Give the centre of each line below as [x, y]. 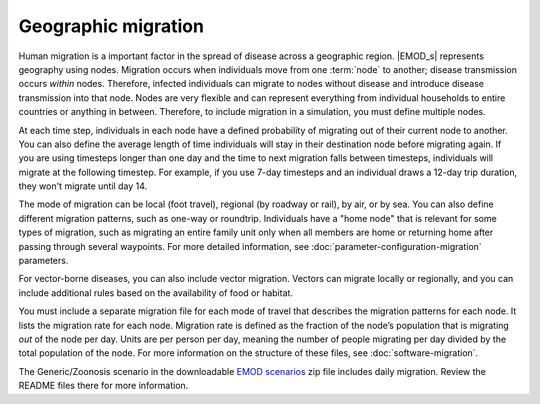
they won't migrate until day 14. [83, 186]
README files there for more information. [103, 386]
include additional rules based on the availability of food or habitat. [156, 292]
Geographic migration [111, 26]
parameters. [43, 261]
